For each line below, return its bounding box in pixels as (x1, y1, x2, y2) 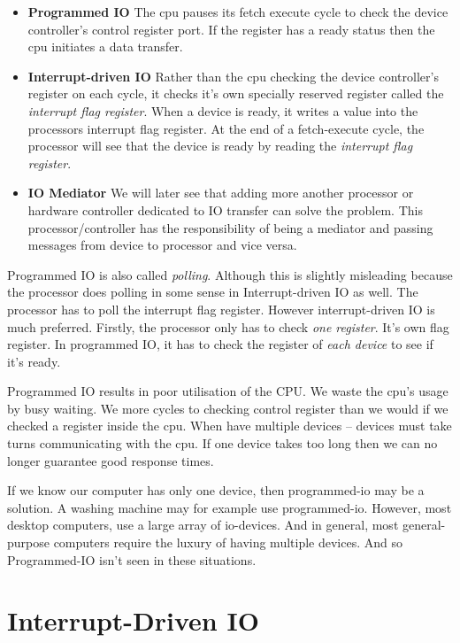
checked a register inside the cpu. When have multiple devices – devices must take (7, 416, 452, 435)
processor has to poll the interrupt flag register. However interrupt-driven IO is (7, 299, 435, 318)
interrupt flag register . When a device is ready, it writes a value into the (27, 101, 418, 120)
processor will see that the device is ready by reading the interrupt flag (27, 136, 413, 155)
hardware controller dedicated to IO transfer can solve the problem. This (27, 200, 423, 219)
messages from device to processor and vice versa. (27, 236, 297, 254)
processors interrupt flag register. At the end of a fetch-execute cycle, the (27, 119, 425, 137)
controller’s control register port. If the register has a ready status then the (27, 19, 435, 38)
